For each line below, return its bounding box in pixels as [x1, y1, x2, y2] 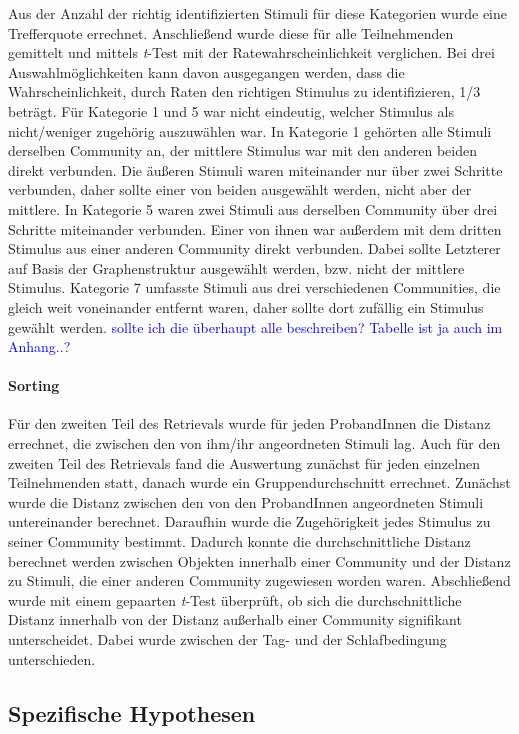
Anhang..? [8, 336, 71, 357]
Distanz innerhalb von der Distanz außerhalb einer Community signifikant [8, 609, 462, 630]
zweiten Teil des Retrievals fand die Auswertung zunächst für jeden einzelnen [8, 452, 480, 473]
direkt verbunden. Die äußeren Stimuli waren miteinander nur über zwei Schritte [8, 159, 503, 180]
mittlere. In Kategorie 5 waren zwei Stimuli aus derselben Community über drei [8, 198, 498, 219]
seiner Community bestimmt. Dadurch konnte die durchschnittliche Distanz [8, 531, 471, 552]
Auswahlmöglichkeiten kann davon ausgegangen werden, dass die [8, 61, 405, 82]
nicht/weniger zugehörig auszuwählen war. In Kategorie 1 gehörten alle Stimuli [8, 120, 492, 141]
